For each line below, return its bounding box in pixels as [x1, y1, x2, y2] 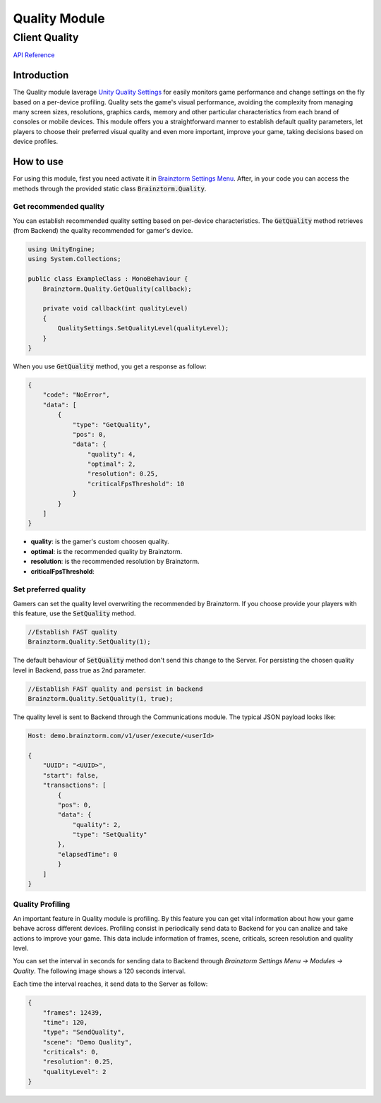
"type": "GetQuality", [72, 421, 151, 428]
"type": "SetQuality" [72, 831, 147, 839]
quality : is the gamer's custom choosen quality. [30, 537, 169, 546]
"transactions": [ [42, 781, 107, 790]
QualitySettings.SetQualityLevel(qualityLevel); [57, 325, 229, 332]
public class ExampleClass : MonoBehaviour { [28, 275, 188, 283]
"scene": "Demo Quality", [42, 1038, 133, 1046]
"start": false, [42, 771, 99, 779]
